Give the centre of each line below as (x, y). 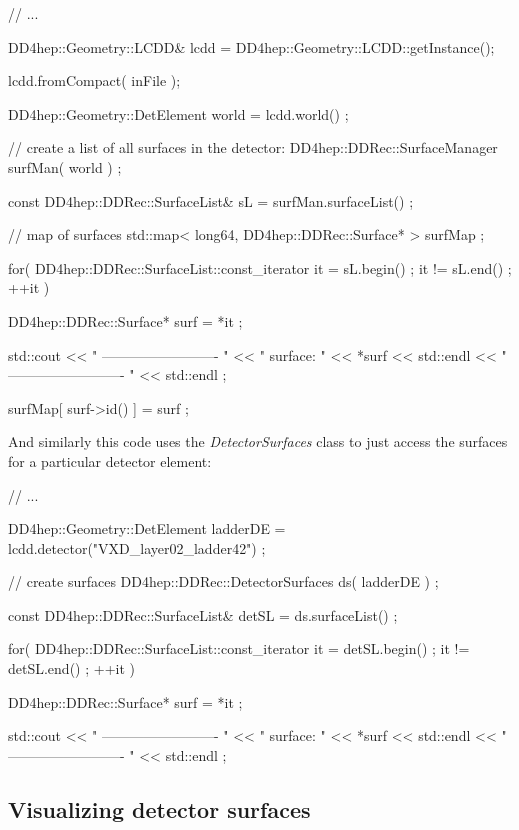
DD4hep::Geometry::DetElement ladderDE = (147, 528)
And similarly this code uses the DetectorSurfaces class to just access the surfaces (258, 441)
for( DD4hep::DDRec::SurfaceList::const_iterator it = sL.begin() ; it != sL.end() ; (260, 267)
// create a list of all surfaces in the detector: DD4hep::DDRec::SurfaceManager (253, 147)
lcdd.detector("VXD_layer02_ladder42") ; (137, 547)
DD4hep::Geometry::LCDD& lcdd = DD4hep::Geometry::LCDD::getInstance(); (251, 46)
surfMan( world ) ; (65, 166)
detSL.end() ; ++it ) (71, 668)
